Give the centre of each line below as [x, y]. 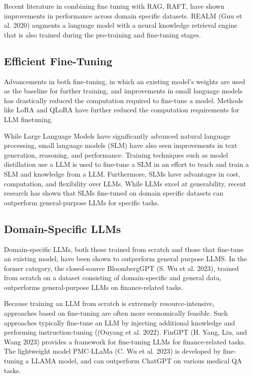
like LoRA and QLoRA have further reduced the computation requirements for [122, 110]
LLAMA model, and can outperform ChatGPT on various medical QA [137, 361]
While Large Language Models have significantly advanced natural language [117, 135]
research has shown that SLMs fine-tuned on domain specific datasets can [114, 193]
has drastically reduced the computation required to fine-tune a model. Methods [124, 100]
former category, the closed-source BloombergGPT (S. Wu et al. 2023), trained [121, 268]
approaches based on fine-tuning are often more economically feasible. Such [116, 313]
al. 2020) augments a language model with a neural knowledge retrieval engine [121, 25]
